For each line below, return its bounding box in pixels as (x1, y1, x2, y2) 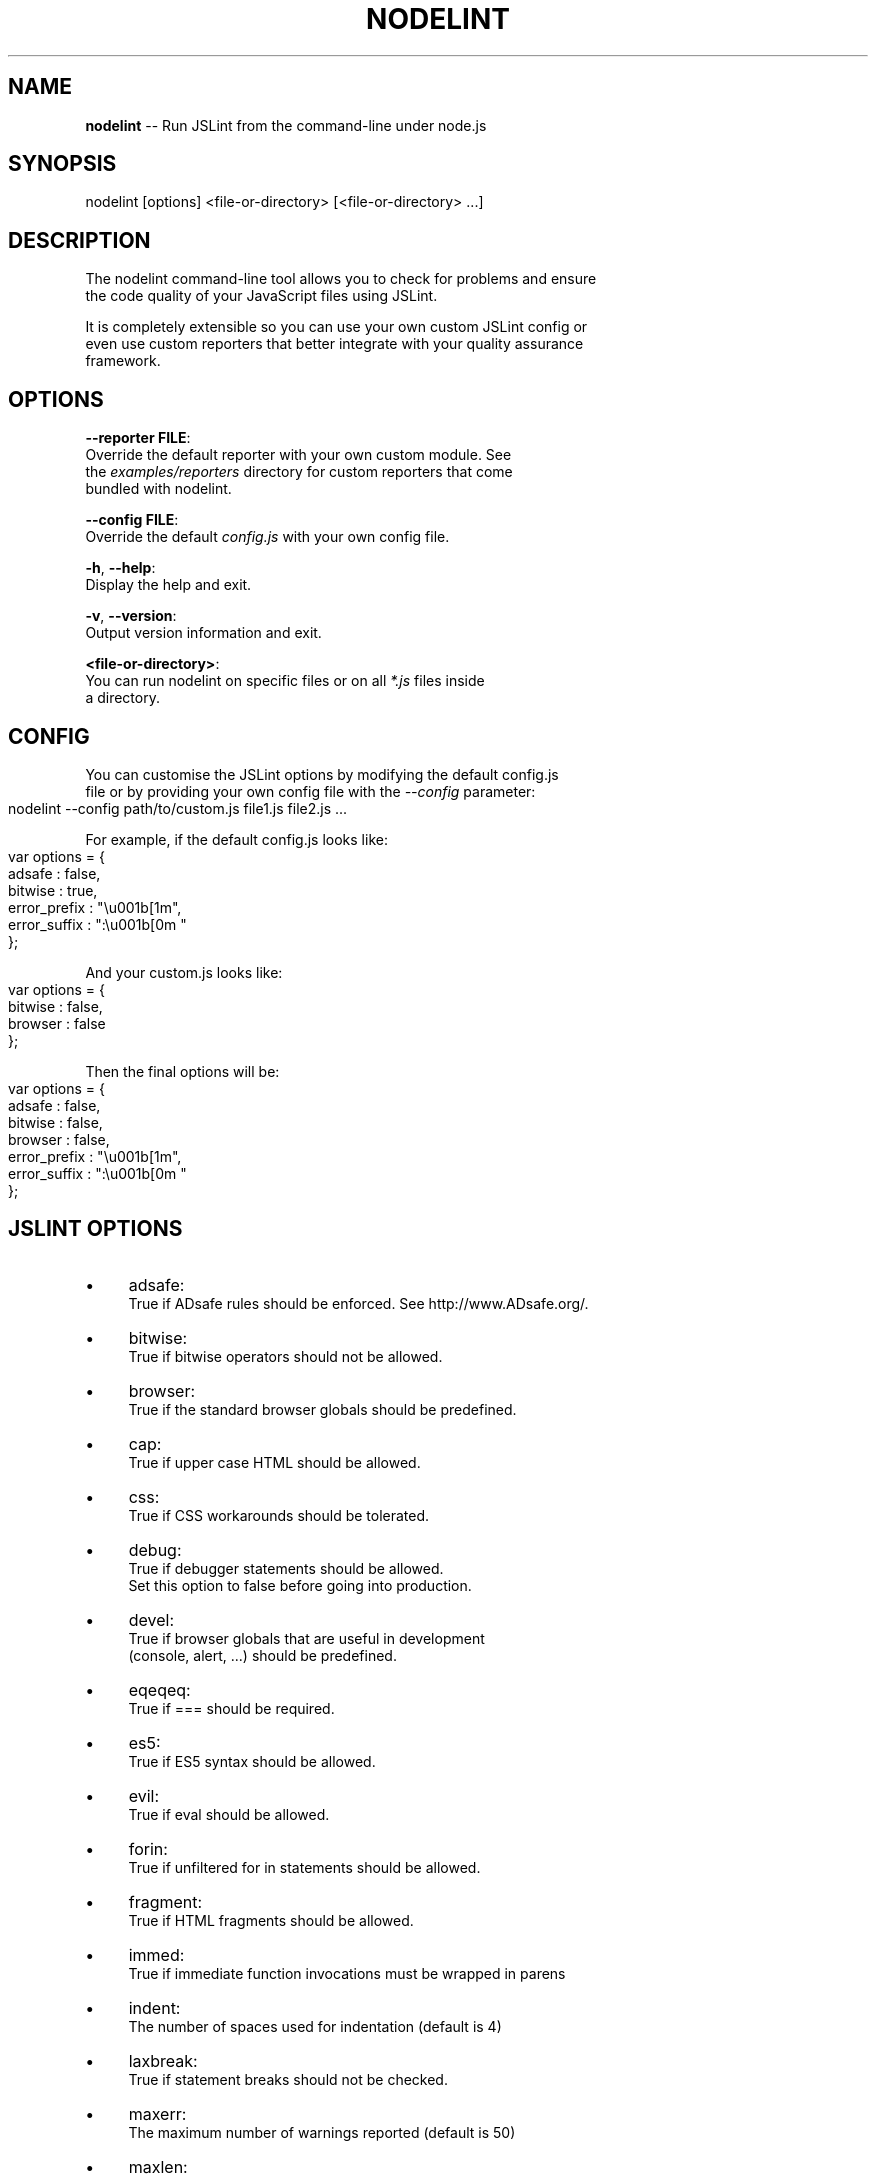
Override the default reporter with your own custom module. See (85, 446, 512, 464)
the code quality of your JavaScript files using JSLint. (85, 287, 438, 305)
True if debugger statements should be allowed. (128, 1559, 444, 1577)
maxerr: (128, 2103, 187, 2124)
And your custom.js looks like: (85, 963, 283, 981)
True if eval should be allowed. (128, 1805, 330, 1823)
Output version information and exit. (85, 624, 322, 642)
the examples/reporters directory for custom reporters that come (85, 463, 513, 481)
